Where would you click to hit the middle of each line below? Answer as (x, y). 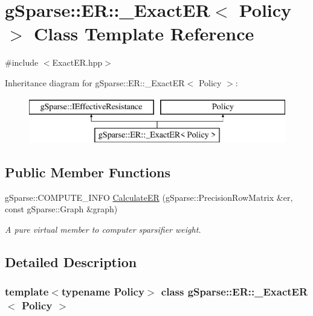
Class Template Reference (144, 33)
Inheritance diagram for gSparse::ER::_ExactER (95, 82)
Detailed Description (71, 262)
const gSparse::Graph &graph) (61, 209)
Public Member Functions (88, 172)
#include (22, 62)
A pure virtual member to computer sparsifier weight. (103, 229)
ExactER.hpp (77, 62)
